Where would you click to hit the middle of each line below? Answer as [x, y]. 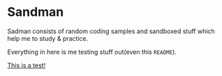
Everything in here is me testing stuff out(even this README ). [92, 52]
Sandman [36, 12]
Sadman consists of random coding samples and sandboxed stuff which [111, 31]
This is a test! [27, 65]
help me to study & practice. [48, 38]
